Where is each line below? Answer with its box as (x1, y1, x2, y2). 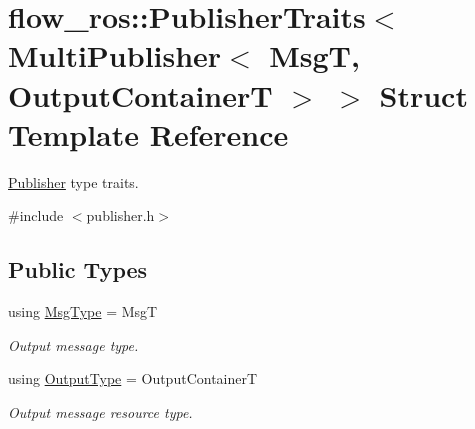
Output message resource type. (8, 401, 193, 422)
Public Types (8, 254, 148, 285)
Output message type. (8, 334, 139, 355)
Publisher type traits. (8, 171, 139, 192)
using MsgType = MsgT (8, 301, 158, 322)
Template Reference (8, 113, 289, 154)
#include (8, 205, 64, 226)
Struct (379, 74, 468, 115)
